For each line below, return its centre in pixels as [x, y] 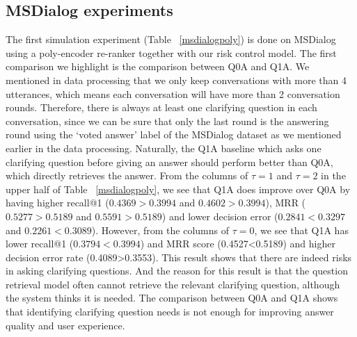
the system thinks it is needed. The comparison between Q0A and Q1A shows [172, 298]
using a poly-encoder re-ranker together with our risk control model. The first [171, 52]
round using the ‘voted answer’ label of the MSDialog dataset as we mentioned [174, 134]
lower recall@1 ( [40, 244]
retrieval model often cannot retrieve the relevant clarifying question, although [173, 284]
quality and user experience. [65, 325]
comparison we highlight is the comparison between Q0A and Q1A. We [158, 66]
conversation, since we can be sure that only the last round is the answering [167, 121]
